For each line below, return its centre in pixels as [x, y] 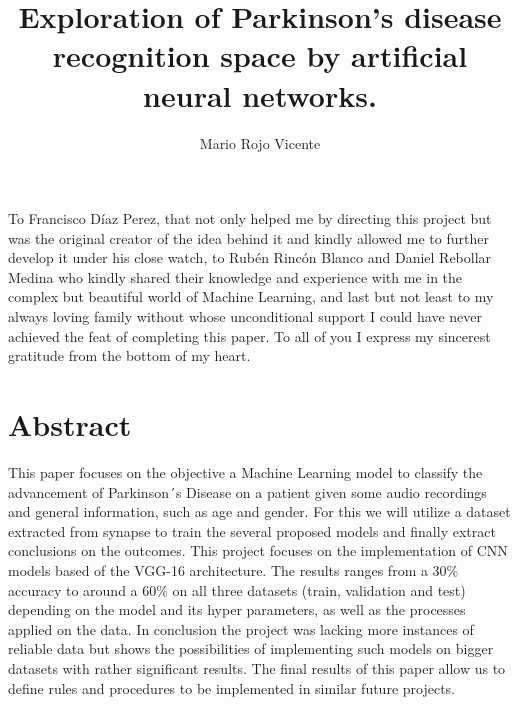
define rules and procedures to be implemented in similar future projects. [232, 687]
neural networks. [260, 94]
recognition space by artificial [260, 55]
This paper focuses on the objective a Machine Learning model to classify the [245, 471]
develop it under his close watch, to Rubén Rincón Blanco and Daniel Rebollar [250, 257]
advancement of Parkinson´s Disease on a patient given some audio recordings [247, 491]
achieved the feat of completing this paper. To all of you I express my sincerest [249, 335]
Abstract [70, 424]
